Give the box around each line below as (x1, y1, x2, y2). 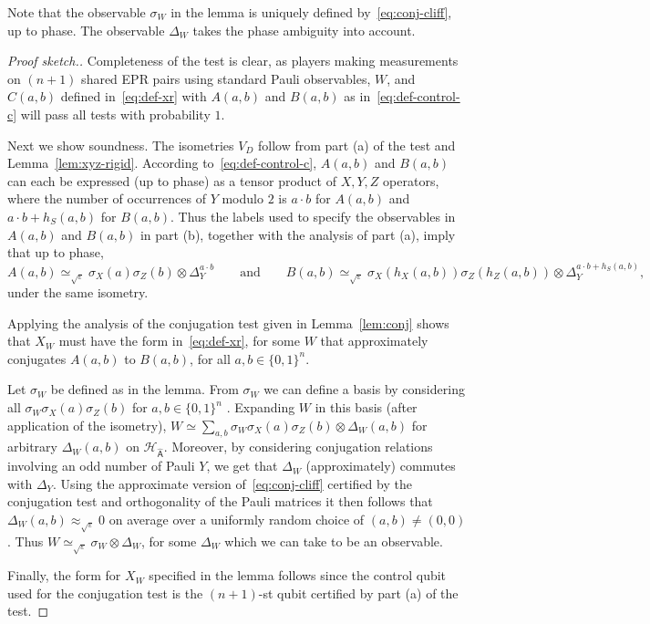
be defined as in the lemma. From (50, 380, 239, 399)
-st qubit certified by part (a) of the (258, 583, 459, 602)
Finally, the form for (7, 566, 121, 585)
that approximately (320, 331, 428, 350)
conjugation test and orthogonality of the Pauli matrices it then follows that (7, 492, 433, 511)
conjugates (7, 348, 67, 368)
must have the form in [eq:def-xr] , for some (58, 331, 300, 350)
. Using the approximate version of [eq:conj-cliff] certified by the (53, 473, 412, 493)
